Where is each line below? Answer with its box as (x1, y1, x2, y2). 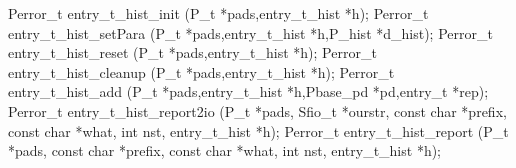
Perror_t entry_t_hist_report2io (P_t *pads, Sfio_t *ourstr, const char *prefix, (8, 100, 507, 121)
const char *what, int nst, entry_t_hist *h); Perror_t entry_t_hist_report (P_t (8, 120, 509, 141)
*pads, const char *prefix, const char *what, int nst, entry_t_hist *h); (8, 140, 442, 161)
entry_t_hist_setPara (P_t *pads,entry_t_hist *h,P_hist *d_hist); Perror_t (8, 22, 493, 43)
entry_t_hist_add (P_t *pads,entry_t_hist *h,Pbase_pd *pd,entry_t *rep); (8, 81, 489, 102)
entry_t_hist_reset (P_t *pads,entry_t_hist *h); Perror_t (8, 42, 377, 63)
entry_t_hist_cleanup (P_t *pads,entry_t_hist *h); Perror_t (8, 61, 395, 82)
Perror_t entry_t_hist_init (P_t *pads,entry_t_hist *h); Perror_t (8, 3, 429, 23)
